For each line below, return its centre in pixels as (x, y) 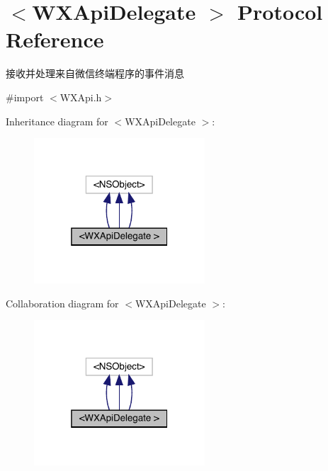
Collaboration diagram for (62, 303)
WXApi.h (81, 97)
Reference (55, 39)
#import (25, 97)
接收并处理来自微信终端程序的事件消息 (95, 73)
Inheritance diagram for (57, 121)
